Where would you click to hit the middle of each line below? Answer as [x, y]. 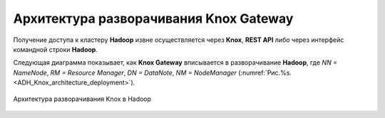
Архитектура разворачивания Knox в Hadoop [82, 99]
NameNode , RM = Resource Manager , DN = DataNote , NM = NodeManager [125, 73]
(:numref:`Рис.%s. [265, 73]
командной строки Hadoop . [55, 49]
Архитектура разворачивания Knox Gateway [153, 18]
